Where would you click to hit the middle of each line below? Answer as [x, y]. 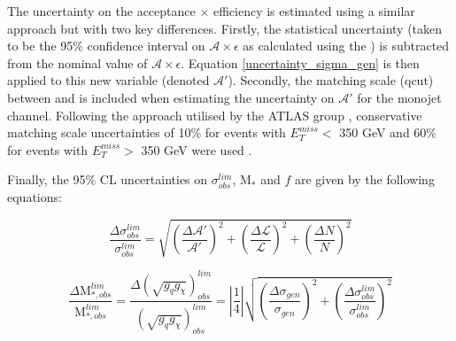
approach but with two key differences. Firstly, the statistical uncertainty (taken [225, 28]
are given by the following [364, 179]
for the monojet [399, 97]
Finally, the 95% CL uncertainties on [108, 179]
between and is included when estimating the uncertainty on [171, 97]
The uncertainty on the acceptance [101, 11]
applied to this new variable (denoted [108, 80]
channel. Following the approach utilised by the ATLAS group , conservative [215, 115]
